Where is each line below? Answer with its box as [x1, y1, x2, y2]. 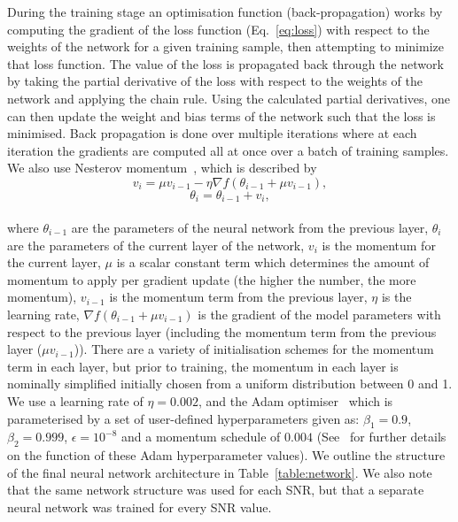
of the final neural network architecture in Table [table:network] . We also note [7, 463, 432, 481]
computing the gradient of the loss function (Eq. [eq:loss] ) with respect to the [7, 19, 430, 38]
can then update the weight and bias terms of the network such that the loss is [7, 106, 436, 125]
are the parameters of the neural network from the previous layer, [71, 218, 429, 236]
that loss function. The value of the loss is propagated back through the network [7, 54, 444, 73]
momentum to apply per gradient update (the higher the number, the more [7, 270, 416, 288]
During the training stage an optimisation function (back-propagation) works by [7, 3, 443, 20]
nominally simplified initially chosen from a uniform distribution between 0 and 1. [7, 374, 453, 393]
